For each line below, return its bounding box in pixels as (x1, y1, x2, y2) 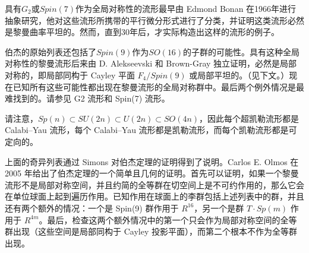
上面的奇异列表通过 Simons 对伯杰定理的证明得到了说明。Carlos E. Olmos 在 (5, 155, 299, 167)
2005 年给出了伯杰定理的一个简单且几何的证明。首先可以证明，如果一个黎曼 (5, 167, 299, 179)
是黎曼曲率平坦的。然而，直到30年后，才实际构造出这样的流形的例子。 (5, 26, 279, 38)
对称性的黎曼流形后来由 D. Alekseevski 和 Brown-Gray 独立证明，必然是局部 (5, 57, 297, 69)
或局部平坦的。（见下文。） (189, 68, 289, 81)
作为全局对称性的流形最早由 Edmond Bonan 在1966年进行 (75, 2, 297, 14)
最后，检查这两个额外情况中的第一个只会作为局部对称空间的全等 (47, 213, 297, 226)
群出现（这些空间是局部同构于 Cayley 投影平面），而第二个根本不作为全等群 (5, 225, 297, 238)
